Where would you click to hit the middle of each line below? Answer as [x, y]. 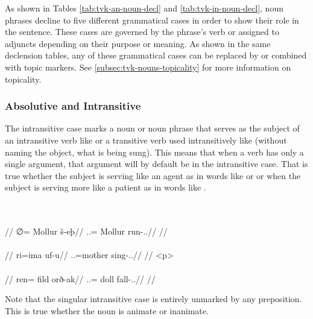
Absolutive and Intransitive [73, 106]
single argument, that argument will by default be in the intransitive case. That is [156, 164]
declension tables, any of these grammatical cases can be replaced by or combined [156, 55]
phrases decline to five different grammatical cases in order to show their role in [152, 20]
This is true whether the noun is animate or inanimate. [107, 310]
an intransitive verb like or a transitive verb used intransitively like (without [146, 140]
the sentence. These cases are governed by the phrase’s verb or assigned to [142, 32]
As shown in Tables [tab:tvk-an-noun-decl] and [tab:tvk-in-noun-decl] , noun [144, 8]
